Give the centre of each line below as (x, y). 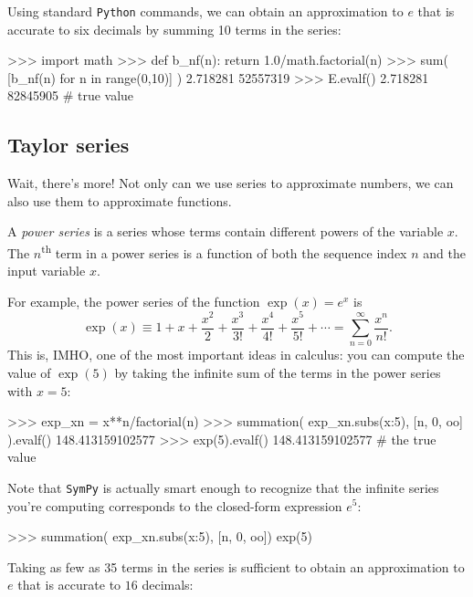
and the (444, 252)
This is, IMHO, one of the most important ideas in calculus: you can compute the (236, 355)
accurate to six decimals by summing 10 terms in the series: (174, 29)
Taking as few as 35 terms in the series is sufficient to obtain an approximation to (236, 566)
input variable (47, 271)
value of (29, 372)
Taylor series (68, 145)
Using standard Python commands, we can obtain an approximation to (205, 11)
